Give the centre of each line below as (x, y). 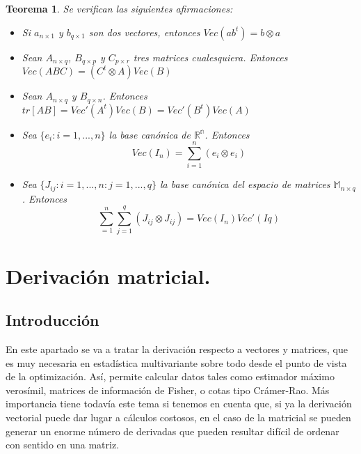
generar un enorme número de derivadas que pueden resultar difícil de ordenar (173, 431)
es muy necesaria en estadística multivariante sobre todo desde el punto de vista (176, 362)
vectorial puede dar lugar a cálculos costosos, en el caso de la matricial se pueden (178, 417)
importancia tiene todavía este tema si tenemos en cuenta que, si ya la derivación (179, 404)
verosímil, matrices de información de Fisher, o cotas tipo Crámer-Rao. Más (168, 390)
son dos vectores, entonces (144, 32)
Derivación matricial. (108, 275)
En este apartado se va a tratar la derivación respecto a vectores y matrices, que (177, 349)
